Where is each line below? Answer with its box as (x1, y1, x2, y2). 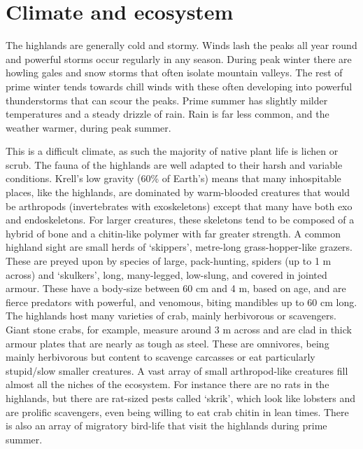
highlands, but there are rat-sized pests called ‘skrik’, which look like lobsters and (6, 390, 356, 405)
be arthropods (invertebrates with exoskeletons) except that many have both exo (6, 198, 353, 213)
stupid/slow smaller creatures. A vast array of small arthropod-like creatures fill (6, 363, 348, 378)
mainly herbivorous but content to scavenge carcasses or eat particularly (6, 350, 315, 364)
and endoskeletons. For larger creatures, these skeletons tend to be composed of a (6, 212, 355, 227)
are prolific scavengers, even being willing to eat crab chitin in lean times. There (6, 404, 349, 419)
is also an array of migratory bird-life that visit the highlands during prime (6, 418, 327, 433)
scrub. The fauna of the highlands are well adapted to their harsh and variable (6, 157, 343, 172)
